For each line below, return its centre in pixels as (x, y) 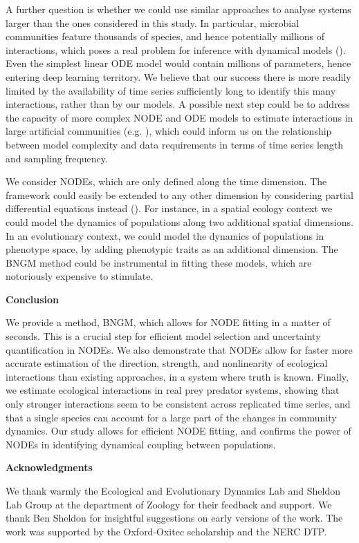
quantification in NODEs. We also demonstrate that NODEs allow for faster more (179, 349)
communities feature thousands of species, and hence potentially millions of (165, 36)
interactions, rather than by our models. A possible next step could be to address (178, 104)
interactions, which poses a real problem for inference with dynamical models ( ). (176, 49)
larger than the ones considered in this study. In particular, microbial (153, 22)
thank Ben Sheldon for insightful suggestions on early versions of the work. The (174, 518)
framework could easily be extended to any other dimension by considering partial (179, 194)
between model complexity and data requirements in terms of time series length (175, 144)
